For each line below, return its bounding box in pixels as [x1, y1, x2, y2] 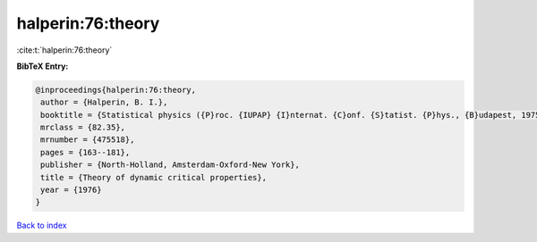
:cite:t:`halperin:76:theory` [16, 45, 113, 55]
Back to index [16, 220, 67, 231]
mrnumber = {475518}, [40, 135, 135, 145]
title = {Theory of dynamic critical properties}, [40, 172, 268, 182]
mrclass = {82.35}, [40, 122, 125, 133]
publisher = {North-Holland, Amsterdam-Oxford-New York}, [40, 160, 300, 170]
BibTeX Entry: [16, 61, 69, 71]
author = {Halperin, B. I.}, [40, 97, 168, 107]
